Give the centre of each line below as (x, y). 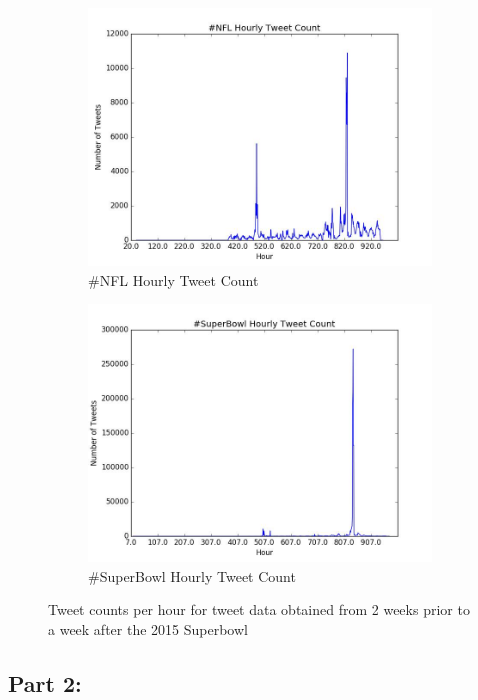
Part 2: (45, 682)
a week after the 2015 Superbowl (148, 628)
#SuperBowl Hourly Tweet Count (192, 575)
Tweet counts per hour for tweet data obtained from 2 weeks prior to (259, 609)
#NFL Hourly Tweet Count (173, 279)
